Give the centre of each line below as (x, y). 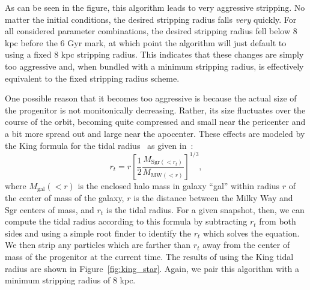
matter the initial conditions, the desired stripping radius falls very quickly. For (151, 19)
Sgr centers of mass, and (50, 209)
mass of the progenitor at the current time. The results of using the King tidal (149, 257)
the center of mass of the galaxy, (65, 198)
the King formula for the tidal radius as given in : (99, 145)
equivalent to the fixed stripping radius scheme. (92, 78)
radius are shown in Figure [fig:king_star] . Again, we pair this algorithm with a (152, 268)
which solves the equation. (251, 233)
